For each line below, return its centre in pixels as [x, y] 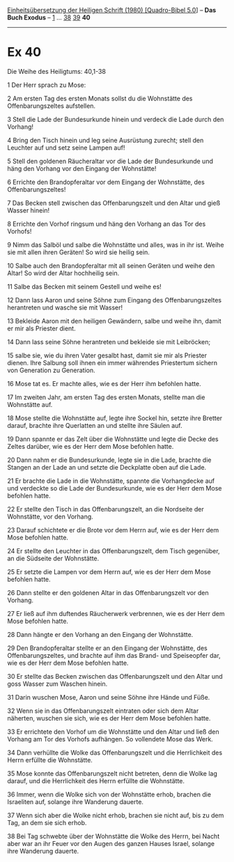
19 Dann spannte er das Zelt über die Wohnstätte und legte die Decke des [113, 439]
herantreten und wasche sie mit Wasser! [65, 307]
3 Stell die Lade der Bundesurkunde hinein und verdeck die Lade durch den [116, 119]
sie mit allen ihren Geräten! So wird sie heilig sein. [78, 252]
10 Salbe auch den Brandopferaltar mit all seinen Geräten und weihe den [111, 265]
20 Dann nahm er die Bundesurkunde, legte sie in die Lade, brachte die [109, 460]
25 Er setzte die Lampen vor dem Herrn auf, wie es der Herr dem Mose [109, 571]
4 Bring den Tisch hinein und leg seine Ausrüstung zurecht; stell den [106, 140]
